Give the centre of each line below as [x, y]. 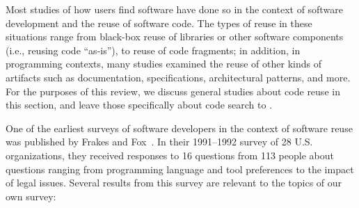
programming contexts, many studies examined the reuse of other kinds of [163, 64]
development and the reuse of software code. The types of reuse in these [159, 23]
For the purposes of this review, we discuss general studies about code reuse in [173, 91]
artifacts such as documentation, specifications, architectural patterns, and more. [178, 77]
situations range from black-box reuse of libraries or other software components [175, 37]
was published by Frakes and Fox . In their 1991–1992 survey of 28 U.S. [159, 142]
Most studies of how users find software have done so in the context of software [174, 9]
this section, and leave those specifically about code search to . [139, 105]
